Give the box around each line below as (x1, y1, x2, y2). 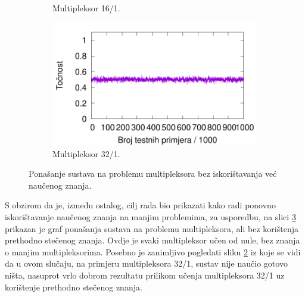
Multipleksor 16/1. (52, 2, 120, 14)
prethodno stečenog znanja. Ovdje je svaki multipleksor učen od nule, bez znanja (5, 234, 300, 246)
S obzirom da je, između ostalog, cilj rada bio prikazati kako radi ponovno (5, 199, 276, 211)
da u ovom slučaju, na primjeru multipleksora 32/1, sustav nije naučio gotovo (5, 257, 288, 270)
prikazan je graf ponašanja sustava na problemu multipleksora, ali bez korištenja (5, 222, 298, 235)
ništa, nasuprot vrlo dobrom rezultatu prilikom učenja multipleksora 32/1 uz (5, 268, 285, 281)
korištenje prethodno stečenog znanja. (5, 280, 142, 293)
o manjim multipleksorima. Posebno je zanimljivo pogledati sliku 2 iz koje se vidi (5, 245, 301, 258)
